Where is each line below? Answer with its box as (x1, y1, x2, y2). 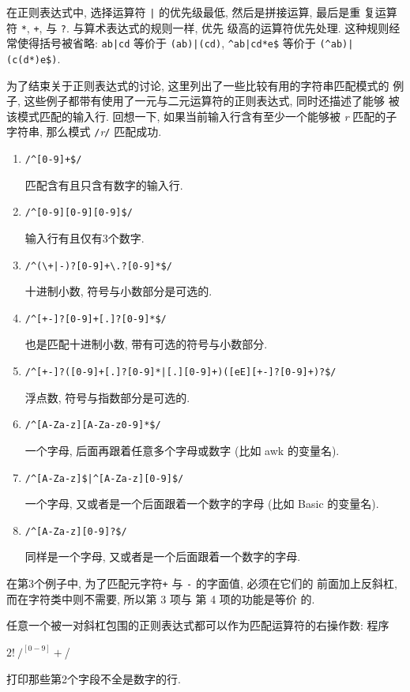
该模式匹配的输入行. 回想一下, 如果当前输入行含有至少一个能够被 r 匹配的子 (6, 107, 397, 124)
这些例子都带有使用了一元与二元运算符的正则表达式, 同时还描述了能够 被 (24, 92, 400, 109)
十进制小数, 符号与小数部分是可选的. (24, 283, 213, 299)
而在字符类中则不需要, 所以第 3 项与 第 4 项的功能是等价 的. (6, 590, 315, 607)
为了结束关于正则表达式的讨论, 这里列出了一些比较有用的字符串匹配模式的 (6, 77, 389, 93)
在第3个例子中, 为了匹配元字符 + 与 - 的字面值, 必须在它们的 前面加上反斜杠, (6, 575, 398, 592)
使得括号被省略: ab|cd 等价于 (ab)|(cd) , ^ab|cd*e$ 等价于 (17, 35, 316, 51)
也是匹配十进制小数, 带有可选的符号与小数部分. (24, 336, 268, 352)
